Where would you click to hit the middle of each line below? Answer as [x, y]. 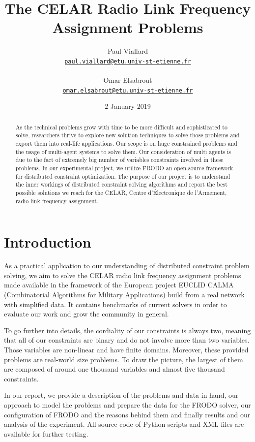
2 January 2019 [128, 106]
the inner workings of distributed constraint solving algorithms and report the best [121, 184]
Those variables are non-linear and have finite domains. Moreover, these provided [126, 350]
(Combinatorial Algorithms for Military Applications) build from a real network [124, 295]
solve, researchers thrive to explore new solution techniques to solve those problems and [127, 135]
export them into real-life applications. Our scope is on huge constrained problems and [126, 143]
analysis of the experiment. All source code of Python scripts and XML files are [124, 424]
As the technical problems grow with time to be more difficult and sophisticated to [121, 127]
